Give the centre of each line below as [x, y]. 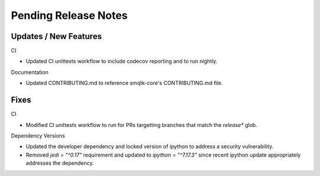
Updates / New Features [56, 36]
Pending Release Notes [69, 15]
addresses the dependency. [60, 163]
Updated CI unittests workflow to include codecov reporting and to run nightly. [121, 61]
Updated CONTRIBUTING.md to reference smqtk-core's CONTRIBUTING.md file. [124, 83]
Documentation [30, 72]
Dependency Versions [38, 135]
